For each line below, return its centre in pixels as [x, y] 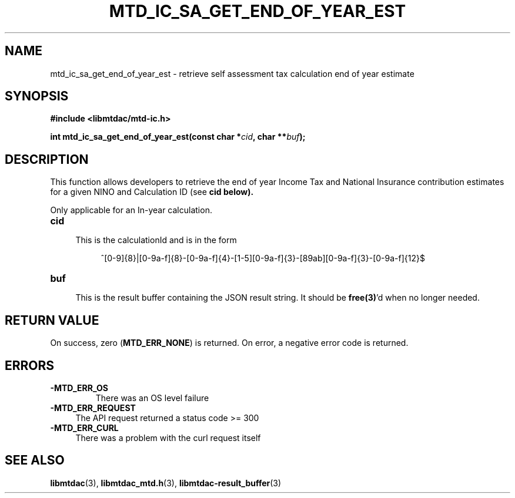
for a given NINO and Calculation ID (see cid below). [152, 192]
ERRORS [30, 365]
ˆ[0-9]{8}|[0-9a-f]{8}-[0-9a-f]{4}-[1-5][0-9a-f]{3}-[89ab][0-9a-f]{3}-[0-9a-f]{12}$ [263, 258]
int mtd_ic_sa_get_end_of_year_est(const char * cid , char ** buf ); [178, 137]
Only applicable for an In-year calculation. [131, 210]
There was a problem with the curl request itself [168, 438]
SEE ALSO [35, 460]
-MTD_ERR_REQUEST [93, 408]
